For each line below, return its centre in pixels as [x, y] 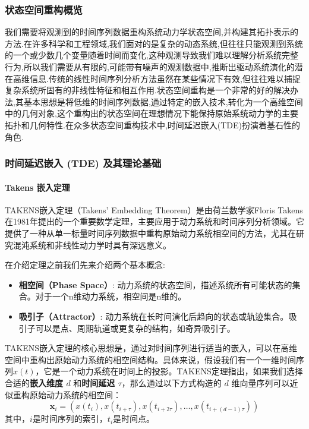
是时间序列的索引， [70, 419]
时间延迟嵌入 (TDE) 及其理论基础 [83, 163]
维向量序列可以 [261, 382]
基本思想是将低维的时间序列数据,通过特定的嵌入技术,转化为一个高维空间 [163, 101]
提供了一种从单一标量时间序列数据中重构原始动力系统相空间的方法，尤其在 [150, 233]
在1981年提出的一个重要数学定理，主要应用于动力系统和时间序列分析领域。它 [154, 221]
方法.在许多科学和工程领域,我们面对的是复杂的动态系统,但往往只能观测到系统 [154, 43]
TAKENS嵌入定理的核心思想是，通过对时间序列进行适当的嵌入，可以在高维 [151, 348]
